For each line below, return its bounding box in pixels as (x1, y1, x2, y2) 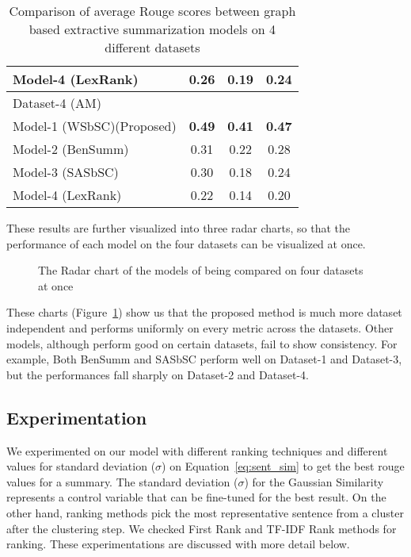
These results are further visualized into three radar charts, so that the (6, 220, 350, 236)
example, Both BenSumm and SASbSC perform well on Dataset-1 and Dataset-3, (6, 351, 402, 367)
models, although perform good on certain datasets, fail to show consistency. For (6, 335, 398, 351)
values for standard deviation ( (6, 458, 156, 474)
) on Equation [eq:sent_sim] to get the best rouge (162, 458, 405, 474)
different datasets (105, 38, 200, 56)
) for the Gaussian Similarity (244, 473, 384, 490)
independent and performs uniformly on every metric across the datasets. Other (6, 319, 394, 336)
